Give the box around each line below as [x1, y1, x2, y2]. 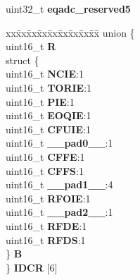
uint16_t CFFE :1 [6, 149, 85, 164]
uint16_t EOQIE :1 [6, 108, 91, 123]
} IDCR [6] [6, 260, 58, 274]
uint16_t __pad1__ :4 [6, 177, 113, 192]
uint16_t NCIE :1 [6, 66, 84, 81]
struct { [6, 52, 39, 67]
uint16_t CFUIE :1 [6, 121, 91, 136]
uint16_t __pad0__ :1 [6, 135, 113, 150]
